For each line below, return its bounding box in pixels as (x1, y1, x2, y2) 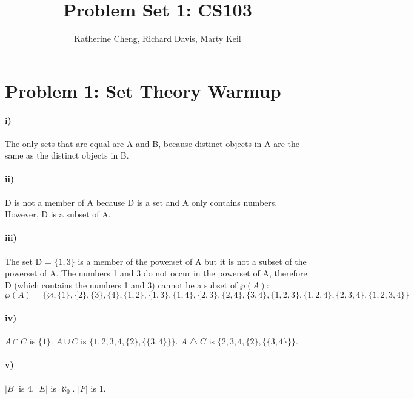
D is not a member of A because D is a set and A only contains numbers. (5, 196, 278, 208)
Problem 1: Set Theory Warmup (5, 78, 281, 103)
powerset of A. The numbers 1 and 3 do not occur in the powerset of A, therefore (5, 267, 307, 279)
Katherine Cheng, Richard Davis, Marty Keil (74, 32, 241, 45)
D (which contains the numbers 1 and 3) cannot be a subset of (5, 278, 238, 291)
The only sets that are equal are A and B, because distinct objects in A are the (5, 137, 299, 149)
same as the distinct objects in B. (5, 149, 129, 162)
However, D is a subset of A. (5, 208, 111, 220)
